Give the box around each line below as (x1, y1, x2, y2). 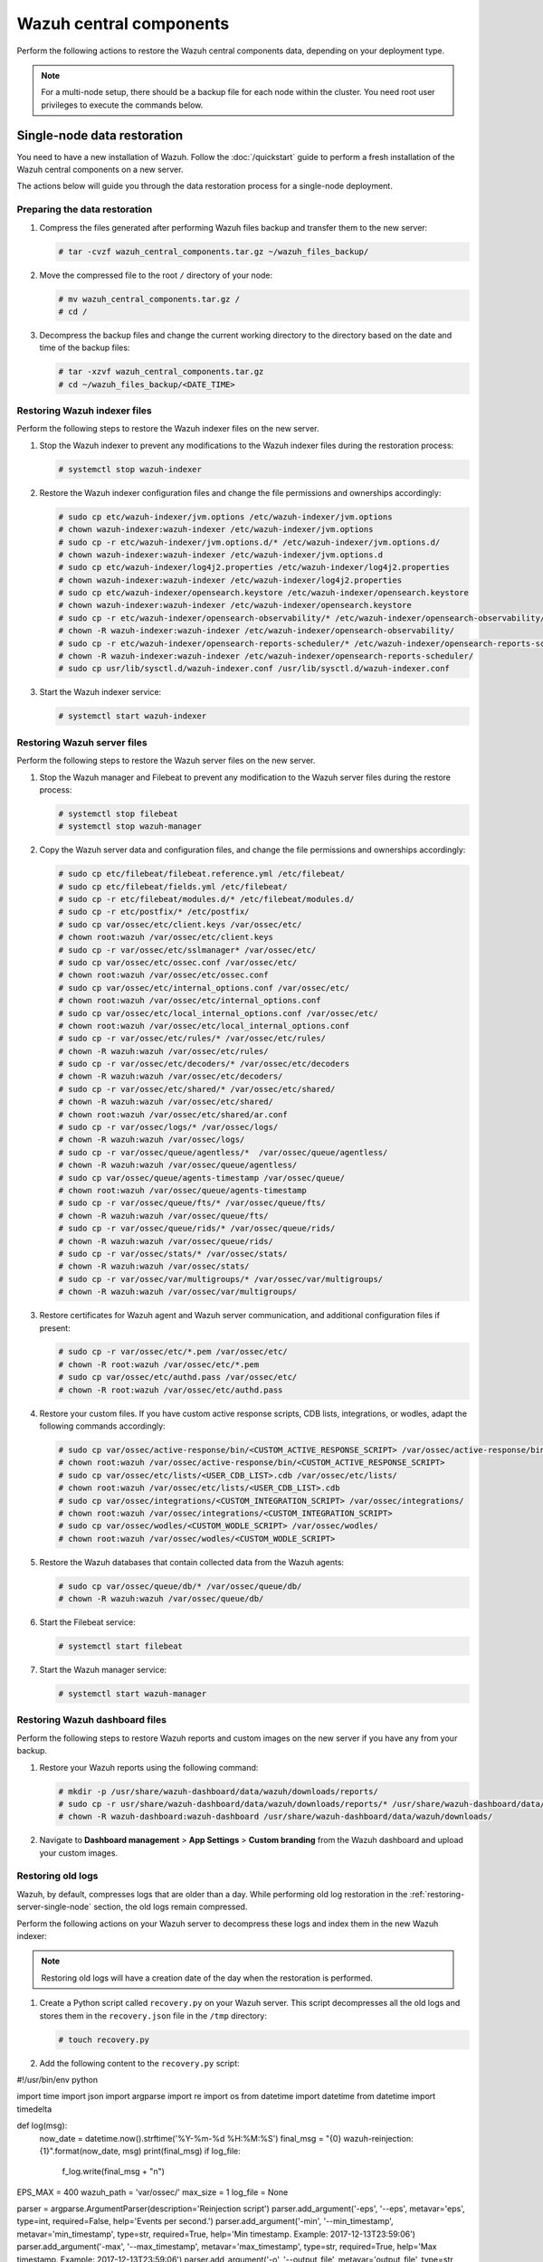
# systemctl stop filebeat (58, 808, 178, 819)
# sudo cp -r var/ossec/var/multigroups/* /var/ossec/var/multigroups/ (58, 1274, 384, 1284)
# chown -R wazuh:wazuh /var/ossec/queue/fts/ (58, 1211, 269, 1221)
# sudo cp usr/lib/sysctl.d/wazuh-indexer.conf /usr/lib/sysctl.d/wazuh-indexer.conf (58, 663, 450, 674)
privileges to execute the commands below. (41, 100, 204, 110)
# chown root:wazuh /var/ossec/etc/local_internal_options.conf (58, 1021, 350, 1031)
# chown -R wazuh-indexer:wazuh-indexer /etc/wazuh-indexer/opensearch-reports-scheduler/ (58, 651, 474, 661)
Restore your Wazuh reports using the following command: (39, 1762, 259, 1773)
